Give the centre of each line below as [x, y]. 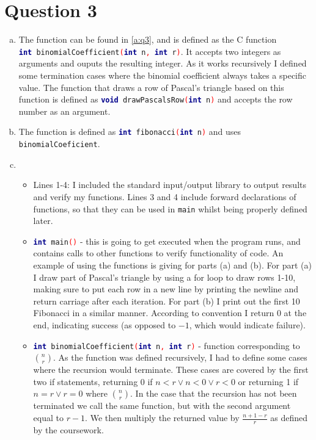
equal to [48, 417]
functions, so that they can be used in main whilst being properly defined [170, 208]
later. [43, 221]
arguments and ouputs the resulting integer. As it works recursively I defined [163, 63]
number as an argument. [64, 111]
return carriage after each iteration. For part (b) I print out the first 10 [167, 301]
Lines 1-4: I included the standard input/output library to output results [170, 185]
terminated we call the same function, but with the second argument [162, 406]
